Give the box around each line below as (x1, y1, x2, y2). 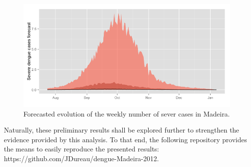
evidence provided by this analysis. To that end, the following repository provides (4, 134, 247, 144)
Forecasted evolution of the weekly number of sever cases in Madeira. (23, 108, 230, 118)
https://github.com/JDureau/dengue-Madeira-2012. (4, 153, 159, 163)
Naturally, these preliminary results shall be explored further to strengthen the (4, 125, 239, 135)
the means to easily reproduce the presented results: (4, 144, 159, 154)
